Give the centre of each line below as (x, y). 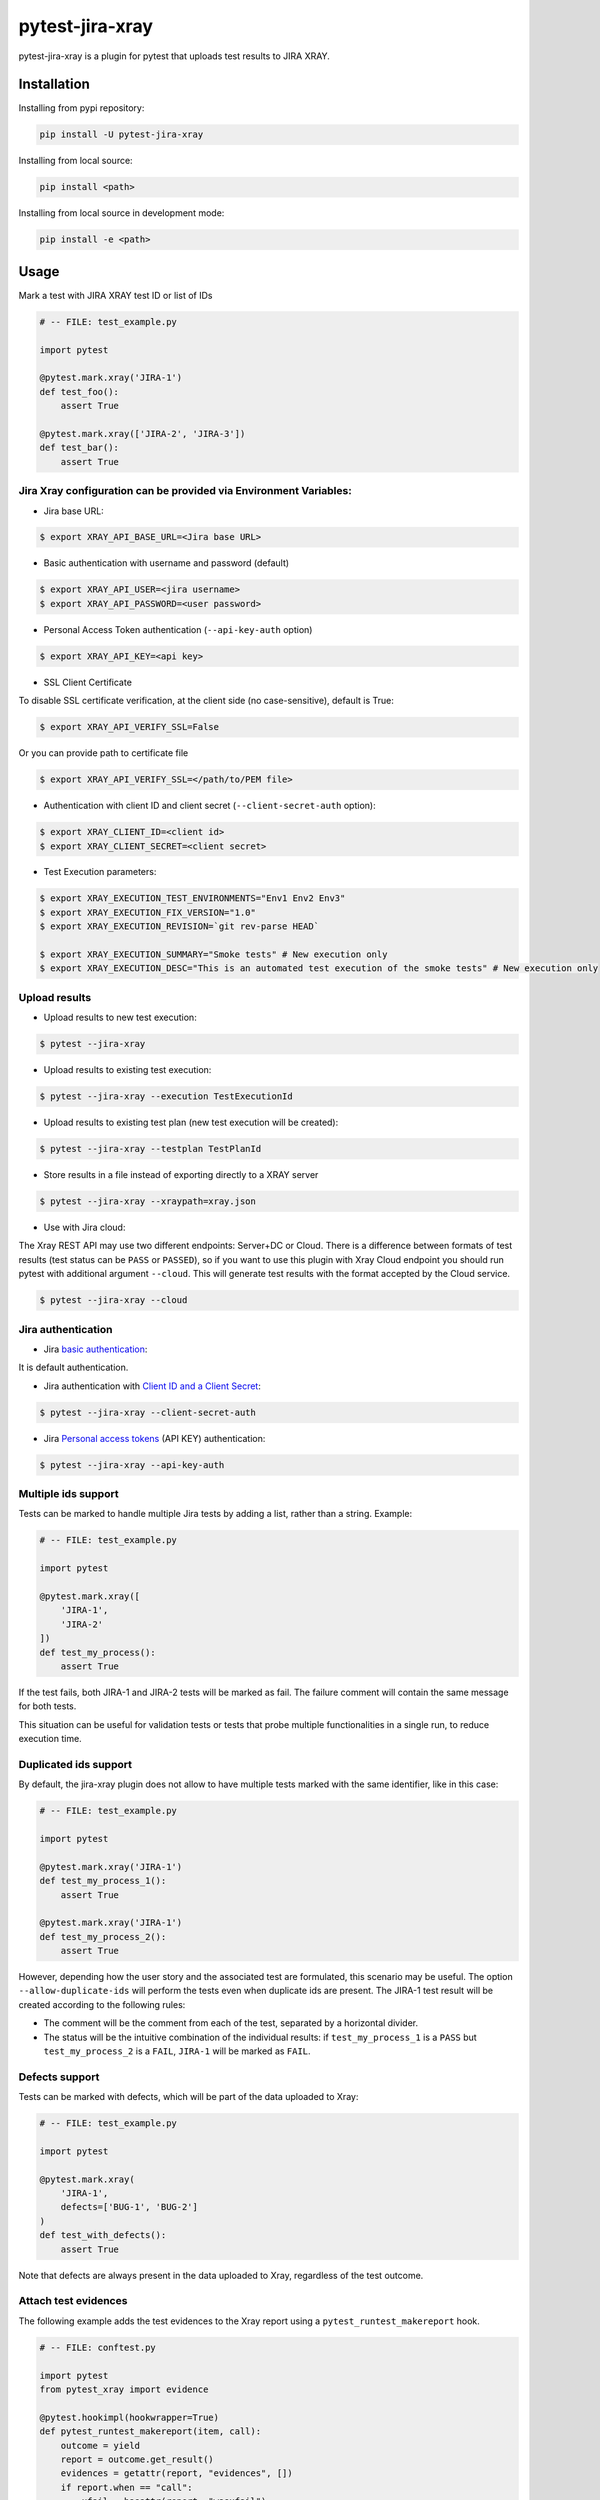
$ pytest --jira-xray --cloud (113, 1300)
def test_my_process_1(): (103, 1881)
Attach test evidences (73, 2301)
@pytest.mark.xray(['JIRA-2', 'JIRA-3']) (142, 433)
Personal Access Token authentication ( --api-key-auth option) (178, 629)
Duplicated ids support (75, 1764)
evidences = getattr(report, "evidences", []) (177, 2473)
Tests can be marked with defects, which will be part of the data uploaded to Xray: (188, 2097)
